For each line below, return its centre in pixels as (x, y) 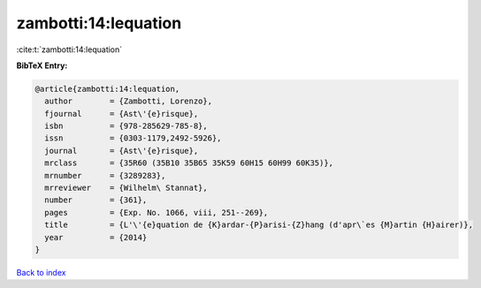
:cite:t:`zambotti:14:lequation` (69, 49)
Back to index (41, 272)
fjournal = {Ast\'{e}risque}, (122, 114)
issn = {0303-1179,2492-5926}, (133, 138)
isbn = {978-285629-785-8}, (126, 126)
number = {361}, (96, 200)
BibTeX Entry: (42, 65)
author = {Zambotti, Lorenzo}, (128, 101)
